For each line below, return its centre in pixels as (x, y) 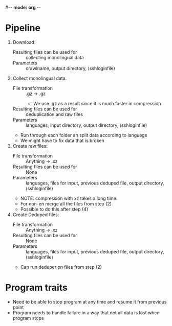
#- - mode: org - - (23, 7)
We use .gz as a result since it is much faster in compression (97, 103)
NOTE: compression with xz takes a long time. (69, 198)
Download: (24, 42)
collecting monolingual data (55, 57)
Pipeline (23, 28)
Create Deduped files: (36, 215)
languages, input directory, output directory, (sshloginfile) (86, 125)
